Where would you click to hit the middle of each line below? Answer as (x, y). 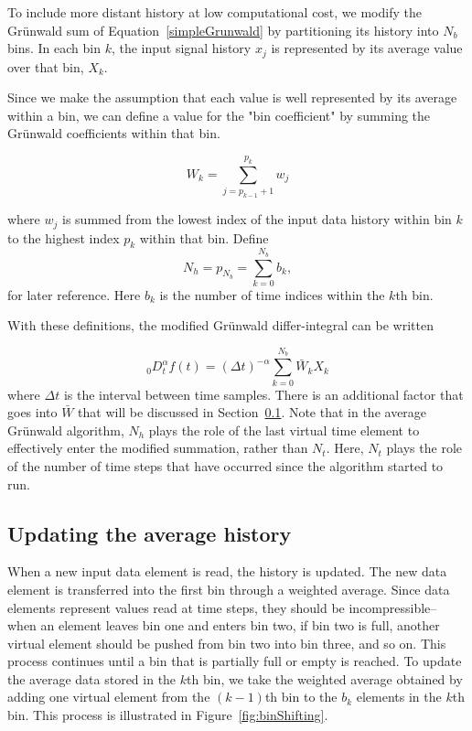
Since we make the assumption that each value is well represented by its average (232, 97)
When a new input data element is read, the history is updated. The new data (227, 571)
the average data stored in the (92, 678)
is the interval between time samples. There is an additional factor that (263, 394)
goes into (32, 412)
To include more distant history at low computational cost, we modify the (215, 12)
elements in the (399, 697)
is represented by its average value (367, 48)
